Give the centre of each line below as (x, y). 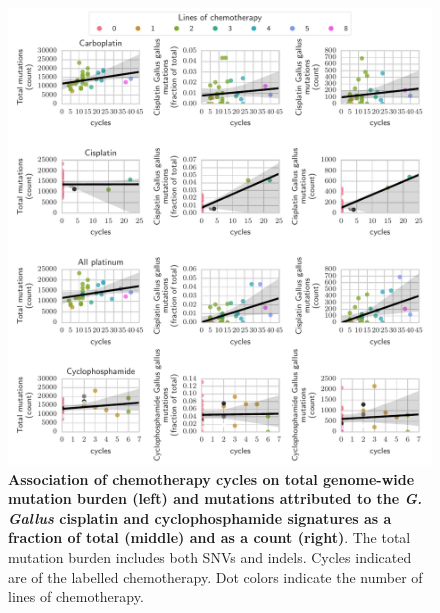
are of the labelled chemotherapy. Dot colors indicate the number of (215, 576)
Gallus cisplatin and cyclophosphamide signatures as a (200, 517)
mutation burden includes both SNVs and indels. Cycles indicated (210, 556)
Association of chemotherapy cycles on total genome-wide (211, 478)
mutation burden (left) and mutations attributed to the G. (215, 498)
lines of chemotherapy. (76, 596)
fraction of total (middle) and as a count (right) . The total (209, 537)
